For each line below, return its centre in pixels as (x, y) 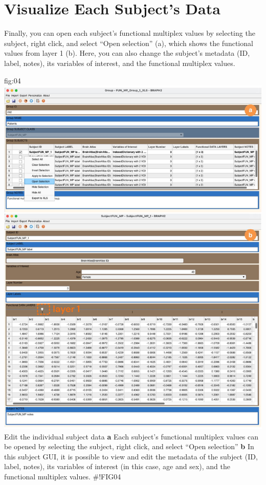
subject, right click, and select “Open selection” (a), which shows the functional (129, 43)
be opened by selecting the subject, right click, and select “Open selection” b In (129, 446)
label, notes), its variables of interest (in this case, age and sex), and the (117, 466)
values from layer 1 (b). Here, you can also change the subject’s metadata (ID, (127, 53)
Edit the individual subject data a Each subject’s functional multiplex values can (131, 436)
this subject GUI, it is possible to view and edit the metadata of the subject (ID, (131, 456)
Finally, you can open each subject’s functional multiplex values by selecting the (130, 33)
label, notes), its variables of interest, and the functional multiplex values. (120, 63)
